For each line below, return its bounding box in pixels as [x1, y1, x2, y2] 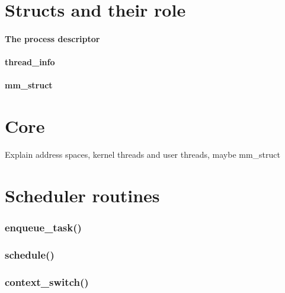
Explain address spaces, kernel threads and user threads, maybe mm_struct [5, 148, 280, 161]
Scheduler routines [5, 183, 160, 207]
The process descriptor [5, 32, 100, 44]
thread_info [5, 56, 55, 68]
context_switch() [5, 274, 89, 289]
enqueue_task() [5, 219, 82, 234]
